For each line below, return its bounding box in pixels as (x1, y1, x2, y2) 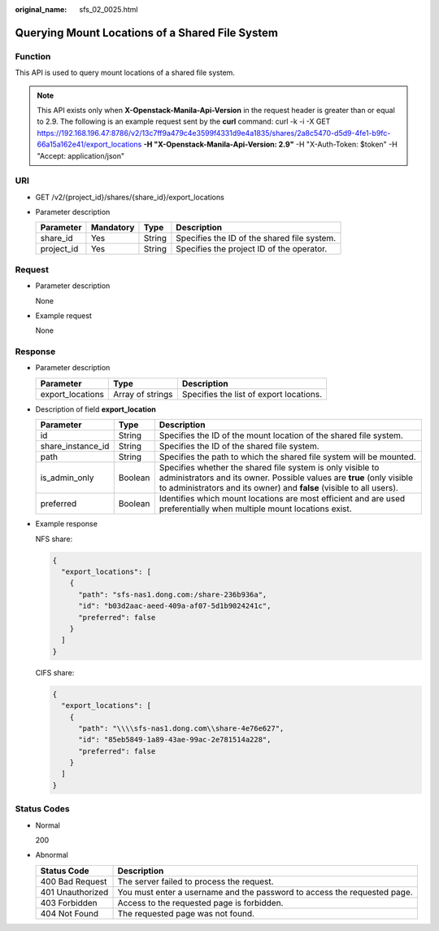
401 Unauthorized (40, 886, 109, 898)
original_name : (15, 5, 67, 14)
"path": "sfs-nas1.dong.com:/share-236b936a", (78, 590, 267, 599)
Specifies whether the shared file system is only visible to (159, 462, 380, 474)
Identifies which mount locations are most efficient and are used (159, 493, 406, 505)
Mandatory (90, 222, 135, 234)
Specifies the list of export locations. (181, 388, 323, 400)
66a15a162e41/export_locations (37, 139, 142, 150)
